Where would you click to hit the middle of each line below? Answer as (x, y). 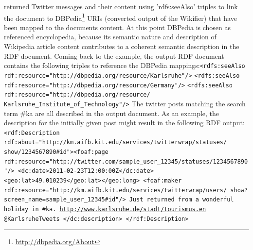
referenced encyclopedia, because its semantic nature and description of (110, 37)
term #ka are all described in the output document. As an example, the (112, 113)
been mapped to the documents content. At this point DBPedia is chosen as (117, 27)
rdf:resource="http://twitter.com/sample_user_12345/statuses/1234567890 (126, 161)
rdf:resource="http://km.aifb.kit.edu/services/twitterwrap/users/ (116, 190)
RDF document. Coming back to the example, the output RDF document (114, 56)
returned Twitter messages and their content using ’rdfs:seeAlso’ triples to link (121, 6)
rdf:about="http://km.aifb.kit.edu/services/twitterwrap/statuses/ (116, 142)
